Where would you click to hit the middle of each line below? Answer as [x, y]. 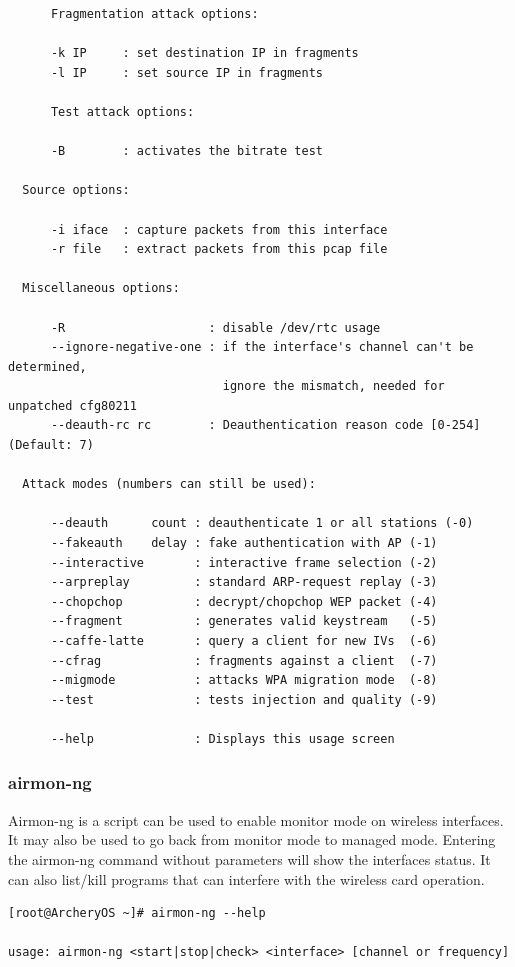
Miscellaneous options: [101, 288]
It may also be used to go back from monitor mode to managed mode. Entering [252, 839]
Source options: [76, 190]
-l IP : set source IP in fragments [186, 72]
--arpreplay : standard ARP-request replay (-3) [244, 582]
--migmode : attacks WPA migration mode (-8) [244, 680]
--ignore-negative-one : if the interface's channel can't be [262, 347]
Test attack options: [122, 111]
